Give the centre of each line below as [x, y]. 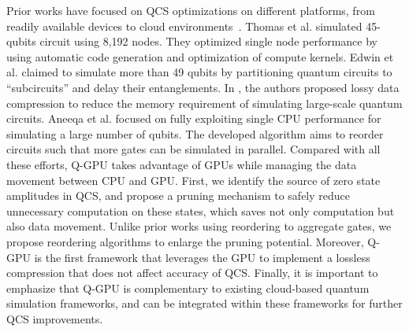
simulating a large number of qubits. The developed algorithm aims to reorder [195, 133]
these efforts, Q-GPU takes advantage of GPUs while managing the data [182, 164]
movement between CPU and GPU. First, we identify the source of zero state [193, 180]
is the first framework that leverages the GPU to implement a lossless [202, 257]
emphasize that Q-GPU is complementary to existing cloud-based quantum [188, 288]
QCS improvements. [55, 318]
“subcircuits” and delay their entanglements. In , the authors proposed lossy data [203, 87]
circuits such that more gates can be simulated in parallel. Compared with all [193, 149]
